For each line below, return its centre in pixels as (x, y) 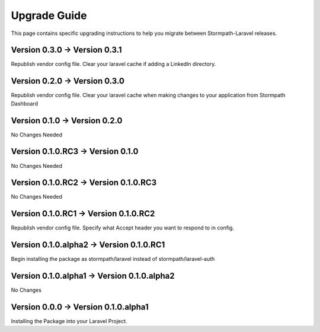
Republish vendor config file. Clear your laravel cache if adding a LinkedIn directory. (113, 64)
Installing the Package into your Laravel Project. (69, 321)
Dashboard (25, 103)
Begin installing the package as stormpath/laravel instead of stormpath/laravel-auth (113, 259)
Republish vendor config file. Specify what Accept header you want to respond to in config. (122, 228)
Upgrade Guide (49, 15)
